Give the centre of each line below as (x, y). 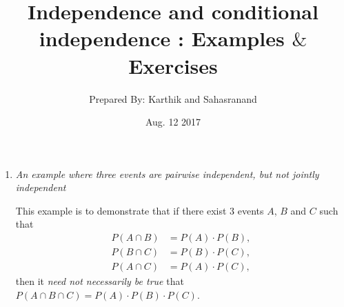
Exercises (173, 65)
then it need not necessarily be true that (100, 281)
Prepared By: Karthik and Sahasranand (173, 98)
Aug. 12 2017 (173, 122)
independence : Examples (162, 38)
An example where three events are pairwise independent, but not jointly (167, 174)
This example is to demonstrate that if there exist (121, 210)
